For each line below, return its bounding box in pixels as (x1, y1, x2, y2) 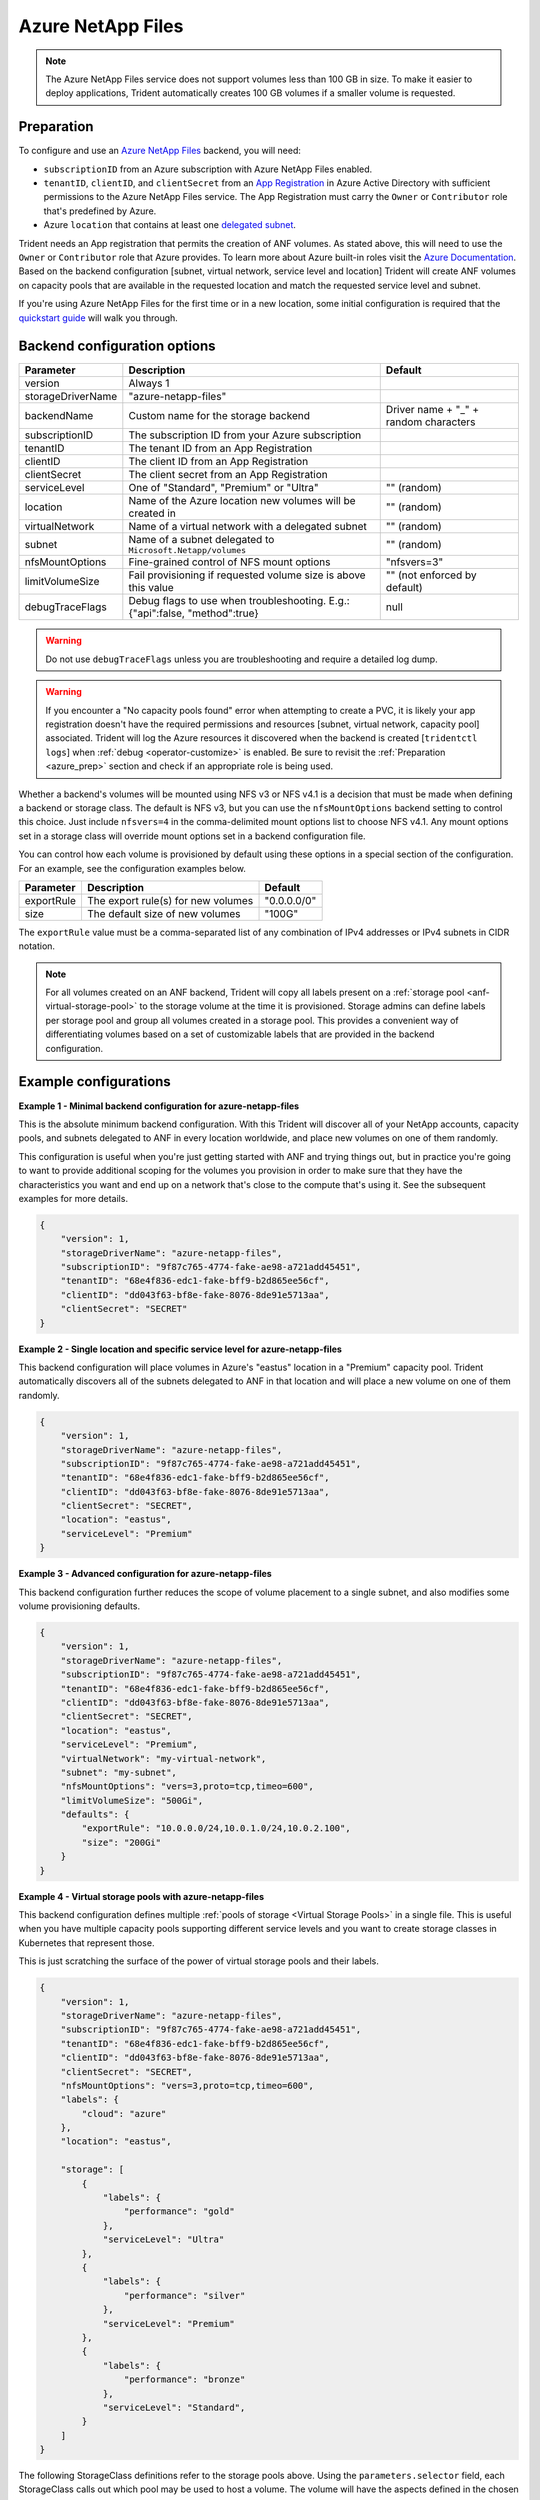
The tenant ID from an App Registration (128, 441, 313, 455)
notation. (18, 940, 55, 952)
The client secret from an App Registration (128, 468, 329, 482)
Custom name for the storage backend (128, 409, 310, 423)
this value (128, 581, 174, 595)
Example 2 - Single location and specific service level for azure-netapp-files (18, 1343, 342, 1355)
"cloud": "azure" (81, 2108, 167, 2119)
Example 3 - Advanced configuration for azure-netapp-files (18, 1568, 272, 1580)
